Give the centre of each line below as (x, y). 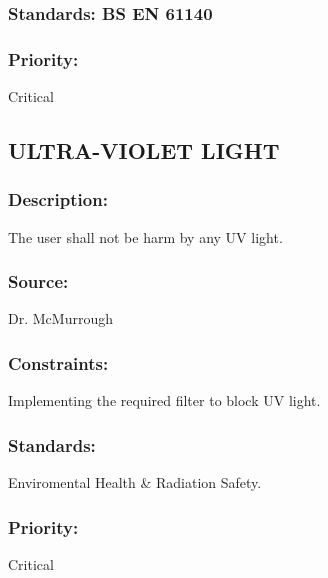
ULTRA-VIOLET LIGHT (144, 150)
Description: (58, 199)
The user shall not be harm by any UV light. (145, 236)
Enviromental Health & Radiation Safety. (135, 482)
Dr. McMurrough (60, 318)
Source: (38, 281)
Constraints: (58, 362)
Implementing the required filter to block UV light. (164, 400)
